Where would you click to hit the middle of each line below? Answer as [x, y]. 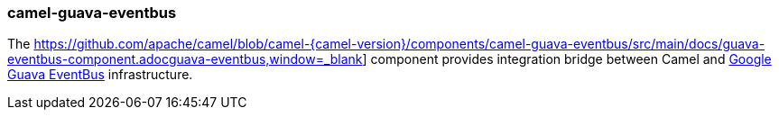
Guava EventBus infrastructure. [100, 75]
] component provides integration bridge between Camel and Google [567, 59]
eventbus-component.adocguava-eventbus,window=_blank [185, 59]
